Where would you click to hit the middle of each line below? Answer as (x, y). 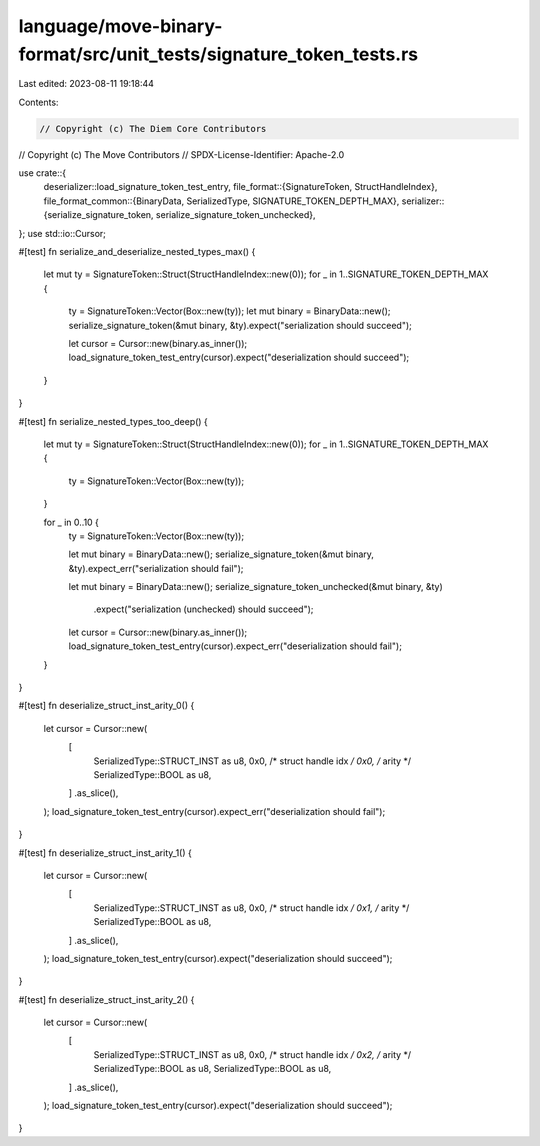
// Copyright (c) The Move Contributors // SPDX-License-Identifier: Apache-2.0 (181, 154)
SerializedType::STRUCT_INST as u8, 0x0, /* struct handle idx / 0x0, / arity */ (252, 761)
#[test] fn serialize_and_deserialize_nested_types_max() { (137, 252)
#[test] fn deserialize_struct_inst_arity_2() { (106, 999)
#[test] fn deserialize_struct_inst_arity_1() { (105, 852)
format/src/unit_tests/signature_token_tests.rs (218, 54)
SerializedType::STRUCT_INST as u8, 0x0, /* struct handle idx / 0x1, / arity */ (251, 907)
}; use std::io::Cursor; (62, 233)
